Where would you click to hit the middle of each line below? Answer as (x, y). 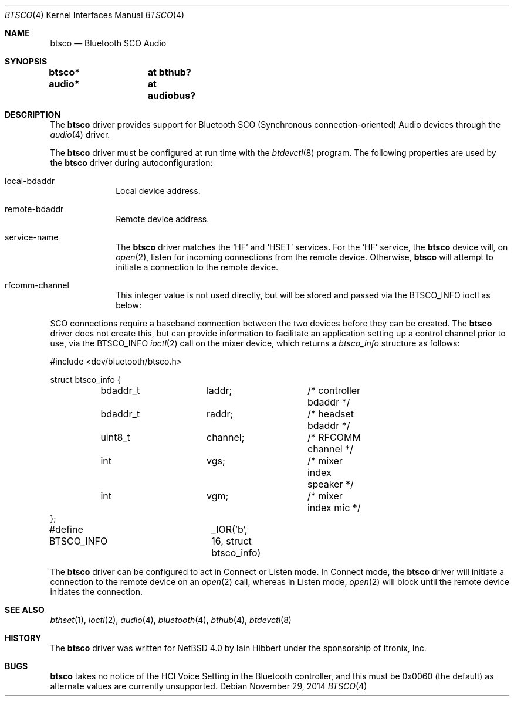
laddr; (219, 390)
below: (128, 305)
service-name (32, 237)
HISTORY (23, 638)
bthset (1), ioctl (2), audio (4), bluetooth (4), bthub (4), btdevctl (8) (171, 620)
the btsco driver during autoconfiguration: (131, 163)
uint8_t (115, 437)
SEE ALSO (25, 610)
